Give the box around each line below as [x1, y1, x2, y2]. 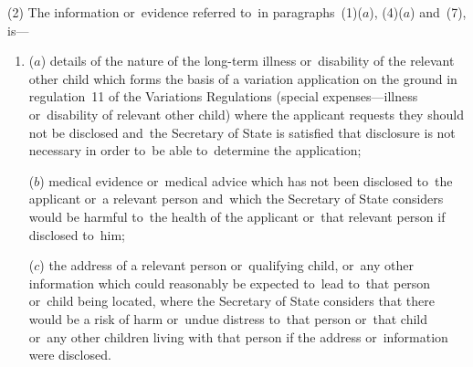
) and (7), [410, 3, 467, 21]
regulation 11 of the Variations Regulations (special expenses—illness [28, 87, 418, 106]
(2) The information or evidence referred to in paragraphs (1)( [7, 3, 363, 21]
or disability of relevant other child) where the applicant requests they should [28, 104, 464, 123]
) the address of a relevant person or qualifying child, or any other [39, 256, 414, 275]
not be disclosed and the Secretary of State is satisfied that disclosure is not [28, 122, 456, 142]
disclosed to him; [28, 225, 125, 244]
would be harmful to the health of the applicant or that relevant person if [28, 206, 446, 225]
